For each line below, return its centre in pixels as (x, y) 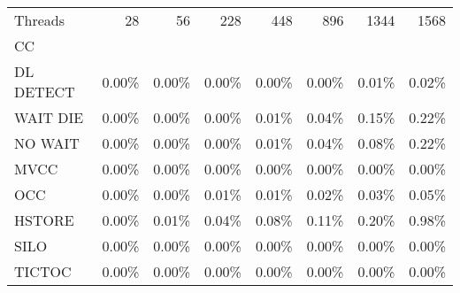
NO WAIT (47, 143)
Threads (40, 20)
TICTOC (43, 271)
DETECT (45, 92)
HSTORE (44, 220)
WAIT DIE (49, 117)
